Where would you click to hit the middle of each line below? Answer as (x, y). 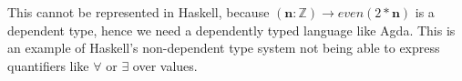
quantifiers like (48, 65)
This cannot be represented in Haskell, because (139, 12)
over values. (165, 65)
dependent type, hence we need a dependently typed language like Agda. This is (231, 30)
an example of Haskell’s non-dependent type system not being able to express (224, 48)
